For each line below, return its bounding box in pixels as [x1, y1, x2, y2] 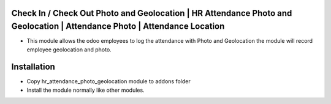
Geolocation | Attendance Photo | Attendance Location [11, 21, 225, 32]
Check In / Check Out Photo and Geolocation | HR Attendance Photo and [11, 8, 292, 18]
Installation [11, 62, 55, 72]
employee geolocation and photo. [26, 46, 112, 53]
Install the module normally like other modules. [26, 86, 145, 94]
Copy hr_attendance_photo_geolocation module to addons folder [26, 78, 191, 85]
